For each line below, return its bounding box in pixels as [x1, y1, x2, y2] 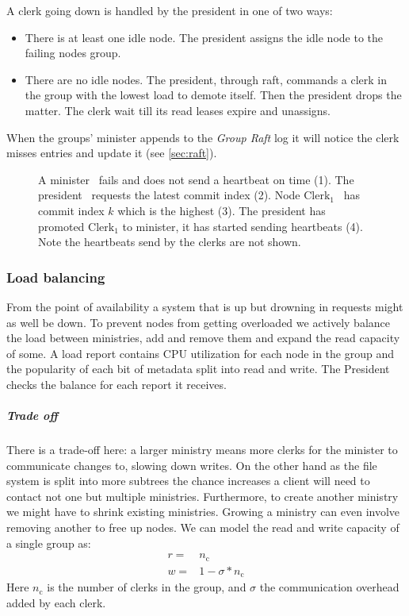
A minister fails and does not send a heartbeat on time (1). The [38, 171, 354, 187]
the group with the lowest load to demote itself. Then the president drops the [25, 87, 402, 103]
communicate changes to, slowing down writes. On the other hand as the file [6, 456, 377, 473]
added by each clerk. [6, 594, 106, 610]
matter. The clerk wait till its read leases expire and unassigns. [25, 102, 331, 118]
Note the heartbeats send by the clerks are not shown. [38, 233, 301, 250]
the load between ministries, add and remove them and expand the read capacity [6, 329, 400, 346]
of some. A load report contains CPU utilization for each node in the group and [6, 345, 394, 361]
